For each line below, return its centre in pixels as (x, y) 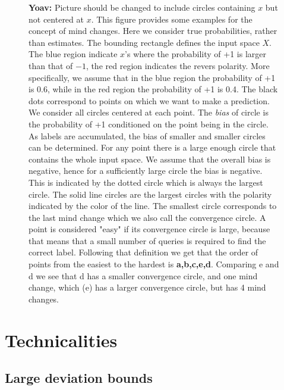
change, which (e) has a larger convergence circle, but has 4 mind (147, 287)
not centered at (56, 19)
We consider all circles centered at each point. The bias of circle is (149, 112)
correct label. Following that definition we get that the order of (143, 252)
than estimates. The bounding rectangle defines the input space (144, 42)
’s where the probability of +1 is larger (195, 54)
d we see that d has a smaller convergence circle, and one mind (143, 275)
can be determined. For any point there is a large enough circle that (152, 147)
